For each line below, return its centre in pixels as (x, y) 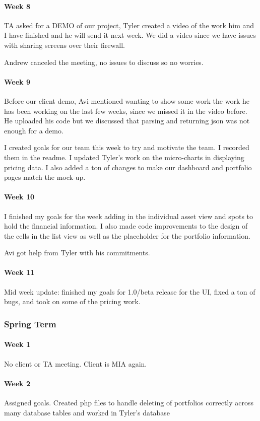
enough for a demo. (34, 130)
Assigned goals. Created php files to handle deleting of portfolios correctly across (129, 402)
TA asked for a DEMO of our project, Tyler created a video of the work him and (129, 25)
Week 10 (19, 197)
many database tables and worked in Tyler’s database (87, 412)
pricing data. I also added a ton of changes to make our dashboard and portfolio (128, 167)
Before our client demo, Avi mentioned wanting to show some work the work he (127, 100)
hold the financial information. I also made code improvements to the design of (126, 226)
